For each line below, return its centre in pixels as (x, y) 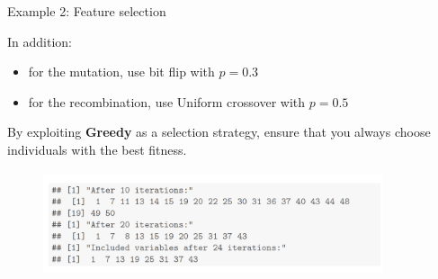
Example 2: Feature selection (87, 11)
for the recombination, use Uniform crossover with (167, 101)
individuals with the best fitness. (97, 149)
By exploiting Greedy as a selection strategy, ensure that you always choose (219, 132)
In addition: (40, 41)
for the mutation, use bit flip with (121, 72)
